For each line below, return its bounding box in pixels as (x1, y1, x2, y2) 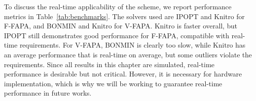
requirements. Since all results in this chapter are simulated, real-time (4, 59, 215, 69)
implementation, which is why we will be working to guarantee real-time (4, 78, 222, 88)
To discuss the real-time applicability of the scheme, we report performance (4, 1, 232, 11)
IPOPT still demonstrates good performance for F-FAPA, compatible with (4, 30, 229, 40)
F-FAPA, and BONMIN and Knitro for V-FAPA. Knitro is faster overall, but (4, 21, 237, 31)
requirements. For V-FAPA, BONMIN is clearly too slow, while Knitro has (19, 40, 246, 50)
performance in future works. (4, 88, 92, 98)
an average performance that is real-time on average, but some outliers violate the (4, 49, 252, 59)
